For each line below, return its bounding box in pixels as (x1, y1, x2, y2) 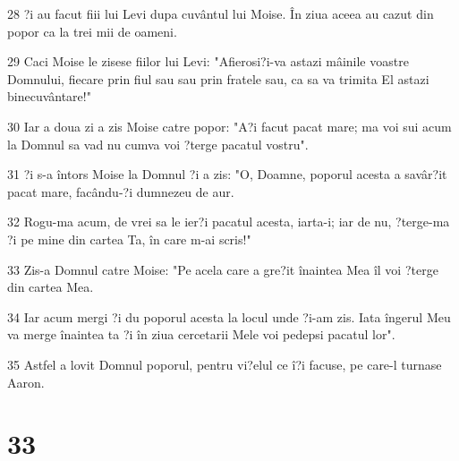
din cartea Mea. (7, 277, 94, 296)
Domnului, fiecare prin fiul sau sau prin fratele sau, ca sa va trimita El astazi (7, 69, 429, 88)
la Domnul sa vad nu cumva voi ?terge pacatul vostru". (7, 134, 309, 153)
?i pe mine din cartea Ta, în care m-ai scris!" (7, 229, 251, 248)
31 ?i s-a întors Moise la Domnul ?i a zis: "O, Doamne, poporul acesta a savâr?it (7, 165, 447, 184)
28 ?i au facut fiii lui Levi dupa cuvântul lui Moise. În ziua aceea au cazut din (7, 4, 434, 22)
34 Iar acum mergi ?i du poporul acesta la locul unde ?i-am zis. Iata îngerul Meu (7, 307, 451, 326)
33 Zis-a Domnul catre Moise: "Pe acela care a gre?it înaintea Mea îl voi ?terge (7, 260, 438, 278)
